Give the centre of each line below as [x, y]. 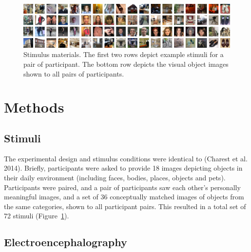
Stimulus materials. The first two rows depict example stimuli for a [124, 54]
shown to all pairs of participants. [74, 73]
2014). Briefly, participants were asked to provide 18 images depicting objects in [123, 168]
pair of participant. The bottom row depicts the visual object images [126, 64]
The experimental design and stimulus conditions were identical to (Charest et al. [126, 158]
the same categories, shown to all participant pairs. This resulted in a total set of [125, 206]
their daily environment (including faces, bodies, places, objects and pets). [115, 177]
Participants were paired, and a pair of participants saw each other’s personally [122, 187]
